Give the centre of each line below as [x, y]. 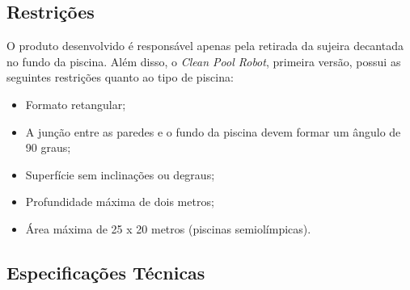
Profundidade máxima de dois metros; [120, 202]
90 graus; [48, 147]
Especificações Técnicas [106, 272]
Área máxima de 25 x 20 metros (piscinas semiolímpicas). [168, 228]
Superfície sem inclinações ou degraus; [120, 174]
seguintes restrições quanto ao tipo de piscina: [120, 77]
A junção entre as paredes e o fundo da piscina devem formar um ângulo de [213, 131]
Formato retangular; [76, 104]
